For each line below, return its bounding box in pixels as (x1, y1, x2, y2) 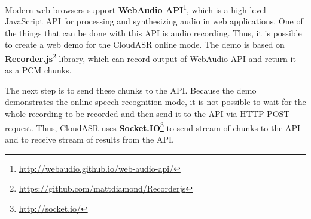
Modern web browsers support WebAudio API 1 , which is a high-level (5, 2, 266, 16)
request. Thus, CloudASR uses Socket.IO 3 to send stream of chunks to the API (5, 119, 301, 134)
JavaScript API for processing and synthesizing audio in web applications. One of (5, 15, 303, 27)
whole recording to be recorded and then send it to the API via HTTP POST (5, 107, 290, 120)
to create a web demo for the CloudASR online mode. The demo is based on (5, 38, 285, 51)
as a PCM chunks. (5, 64, 72, 76)
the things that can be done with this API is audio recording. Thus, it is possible (5, 26, 302, 39)
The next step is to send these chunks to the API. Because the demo (5, 84, 257, 96)
